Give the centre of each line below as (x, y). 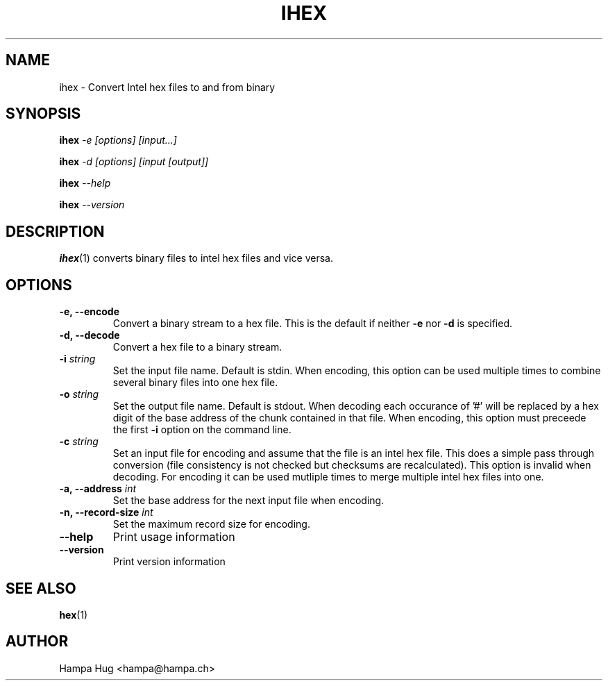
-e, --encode (89, 312)
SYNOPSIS (43, 114)
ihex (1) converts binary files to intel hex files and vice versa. (196, 258)
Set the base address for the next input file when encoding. (248, 501)
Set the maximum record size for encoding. (211, 524)
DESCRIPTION (55, 231)
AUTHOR (37, 642)
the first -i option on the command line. (202, 430)
